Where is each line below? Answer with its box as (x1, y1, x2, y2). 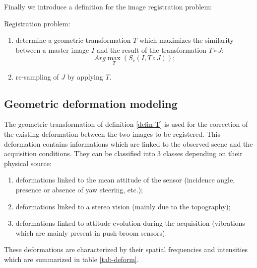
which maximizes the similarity (139, 35, 234, 45)
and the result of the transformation (96, 44, 206, 55)
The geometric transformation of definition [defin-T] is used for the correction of (4, 119, 248, 129)
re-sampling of (15, 71, 59, 82)
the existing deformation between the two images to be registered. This (4, 128, 220, 139)
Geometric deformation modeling (4, 95, 178, 111)
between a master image (15, 44, 89, 55)
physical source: (4, 158, 52, 168)
